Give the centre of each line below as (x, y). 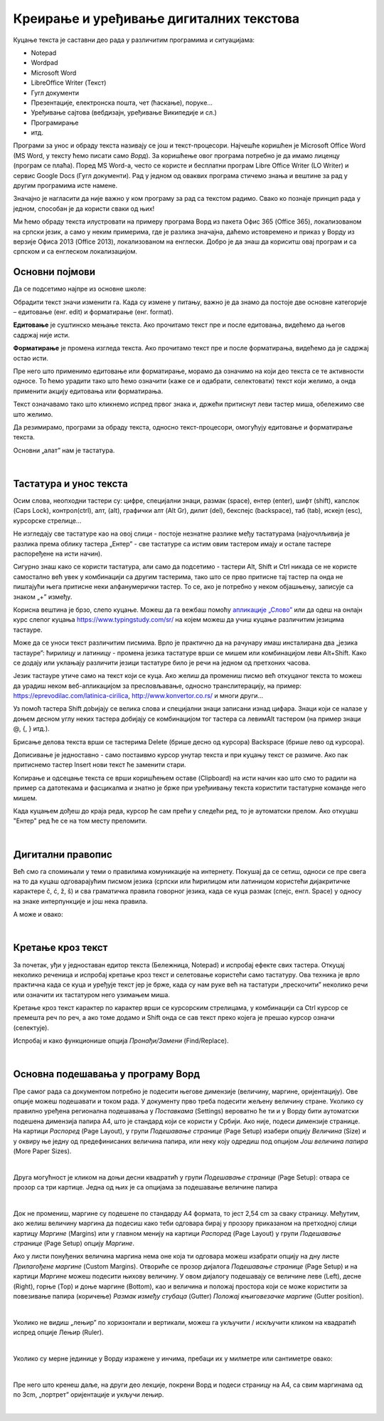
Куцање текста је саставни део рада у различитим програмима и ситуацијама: (134, 40)
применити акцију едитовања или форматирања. (88, 391)
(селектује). (31, 1027)
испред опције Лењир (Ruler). (58, 1333)
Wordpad (44, 63)
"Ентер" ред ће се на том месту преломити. (80, 821)
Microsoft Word (54, 73)
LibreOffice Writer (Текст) (69, 83)
